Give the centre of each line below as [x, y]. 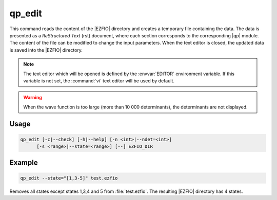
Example [24, 163]
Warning [33, 98]
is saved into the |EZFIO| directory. [46, 50]
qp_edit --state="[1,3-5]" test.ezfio [69, 178]
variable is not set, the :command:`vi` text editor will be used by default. [99, 81]
